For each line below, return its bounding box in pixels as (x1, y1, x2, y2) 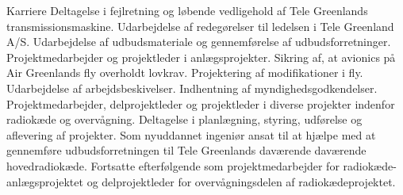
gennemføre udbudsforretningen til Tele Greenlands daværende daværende (6, 142, 367, 159)
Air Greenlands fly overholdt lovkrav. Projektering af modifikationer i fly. (6, 64, 363, 81)
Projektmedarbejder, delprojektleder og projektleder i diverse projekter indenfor (6, 95, 395, 112)
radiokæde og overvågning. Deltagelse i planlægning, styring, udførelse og (6, 111, 363, 128)
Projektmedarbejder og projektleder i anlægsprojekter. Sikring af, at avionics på (6, 48, 396, 65)
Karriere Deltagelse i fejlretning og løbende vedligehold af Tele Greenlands (6, 2, 368, 18)
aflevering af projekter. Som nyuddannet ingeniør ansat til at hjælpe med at (6, 126, 376, 143)
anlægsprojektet (6, 173, 83, 189)
